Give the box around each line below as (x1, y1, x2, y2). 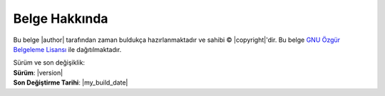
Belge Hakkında (13, 11, 108, 26)
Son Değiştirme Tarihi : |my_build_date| (13, 78, 128, 87)
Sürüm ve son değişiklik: (13, 58, 86, 67)
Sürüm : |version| (13, 68, 63, 77)
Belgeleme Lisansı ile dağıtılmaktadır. (13, 45, 122, 53)
